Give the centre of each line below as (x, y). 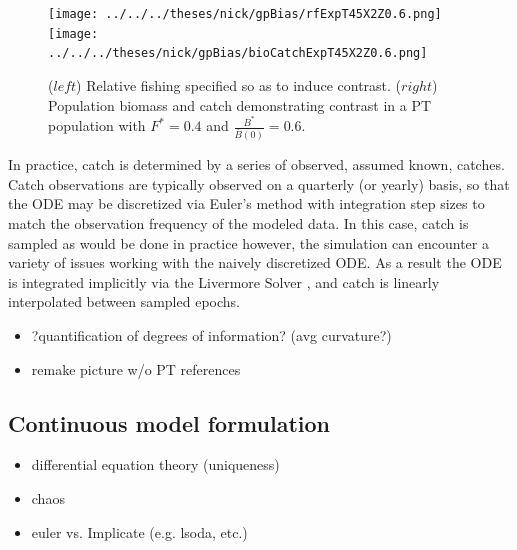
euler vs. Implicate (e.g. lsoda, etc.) (139, 531)
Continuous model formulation (169, 422)
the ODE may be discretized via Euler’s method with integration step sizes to (246, 203)
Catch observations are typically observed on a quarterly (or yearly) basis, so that (259, 183)
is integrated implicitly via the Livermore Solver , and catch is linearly (224, 281)
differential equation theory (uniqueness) (155, 464)
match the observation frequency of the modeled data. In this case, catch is (238, 222)
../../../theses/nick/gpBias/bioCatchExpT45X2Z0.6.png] (238, 53)
